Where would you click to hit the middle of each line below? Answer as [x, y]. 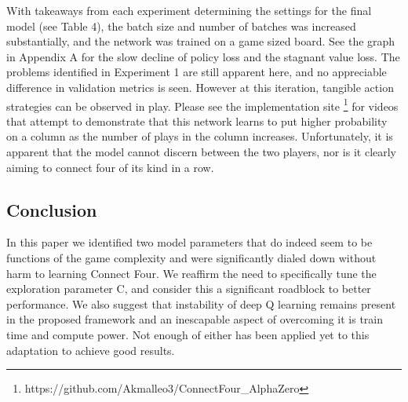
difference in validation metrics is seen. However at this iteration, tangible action [200, 87]
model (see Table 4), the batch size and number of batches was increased [181, 26]
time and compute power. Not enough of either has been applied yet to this [188, 334]
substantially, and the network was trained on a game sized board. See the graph [201, 41]
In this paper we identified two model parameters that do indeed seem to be [189, 242]
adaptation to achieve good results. [91, 350]
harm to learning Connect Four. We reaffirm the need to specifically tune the [191, 273]
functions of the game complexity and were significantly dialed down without [191, 257]
